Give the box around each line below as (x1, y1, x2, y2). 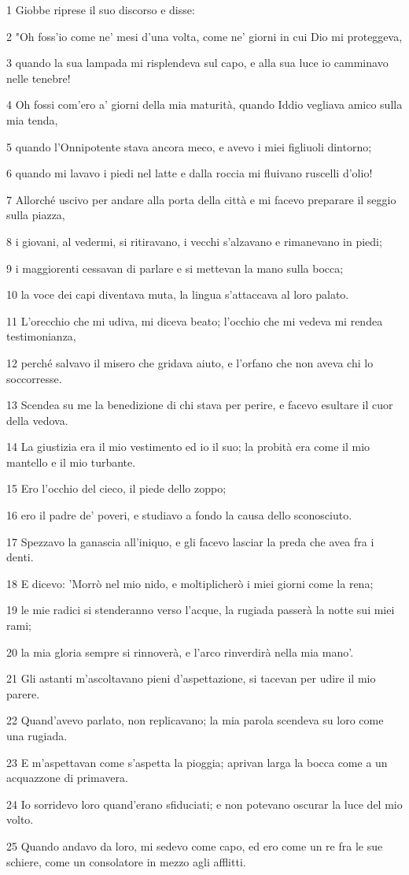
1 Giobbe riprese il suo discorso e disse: (6, 2, 195, 17)
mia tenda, (6, 111, 58, 128)
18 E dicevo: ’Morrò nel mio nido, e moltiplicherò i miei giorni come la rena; (6, 575, 374, 591)
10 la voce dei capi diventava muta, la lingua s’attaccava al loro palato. (6, 286, 349, 303)
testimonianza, (6, 328, 76, 344)
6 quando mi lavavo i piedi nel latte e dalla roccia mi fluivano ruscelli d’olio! (6, 165, 373, 181)
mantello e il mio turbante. (6, 453, 136, 470)
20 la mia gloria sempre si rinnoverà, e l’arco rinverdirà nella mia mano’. (6, 643, 354, 660)
